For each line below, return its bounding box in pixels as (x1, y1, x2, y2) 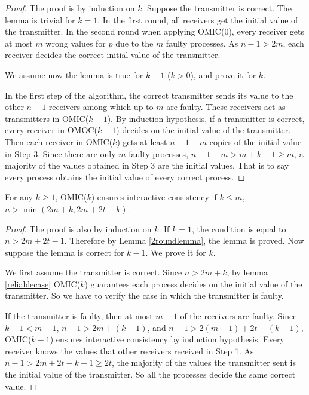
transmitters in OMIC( (5, 112, 89, 124)
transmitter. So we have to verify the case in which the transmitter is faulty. (5, 289, 284, 302)
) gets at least (117, 135, 167, 148)
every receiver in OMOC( (5, 124, 97, 136)
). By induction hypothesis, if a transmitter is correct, (107, 112, 305, 124)
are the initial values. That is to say (158, 159, 289, 172)
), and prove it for (190, 68, 256, 81)
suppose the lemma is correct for (5, 246, 124, 258)
